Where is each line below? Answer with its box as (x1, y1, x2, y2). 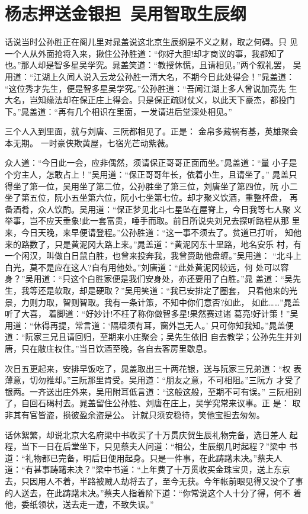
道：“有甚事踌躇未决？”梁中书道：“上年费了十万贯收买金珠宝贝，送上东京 (5, 463, 290, 476)
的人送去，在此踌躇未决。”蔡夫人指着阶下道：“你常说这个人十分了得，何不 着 (5, 486, 301, 499)
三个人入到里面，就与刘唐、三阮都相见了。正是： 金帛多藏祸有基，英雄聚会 (5, 125, 298, 137)
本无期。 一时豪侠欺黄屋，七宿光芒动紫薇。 (5, 136, 174, 149)
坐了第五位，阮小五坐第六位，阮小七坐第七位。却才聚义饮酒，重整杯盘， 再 (5, 191, 298, 204)
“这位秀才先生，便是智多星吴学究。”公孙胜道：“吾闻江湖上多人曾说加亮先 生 (5, 82, 297, 94)
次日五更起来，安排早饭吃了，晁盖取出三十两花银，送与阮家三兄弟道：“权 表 (5, 362, 302, 374)
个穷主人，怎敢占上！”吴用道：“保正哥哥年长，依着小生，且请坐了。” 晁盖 (5, 168, 289, 181)
